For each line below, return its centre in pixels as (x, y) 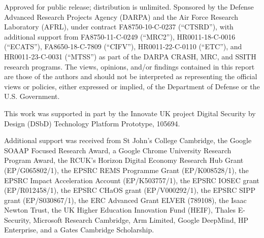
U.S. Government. (32, 96)
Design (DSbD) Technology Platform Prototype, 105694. (92, 123)
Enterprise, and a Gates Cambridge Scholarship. (79, 230)
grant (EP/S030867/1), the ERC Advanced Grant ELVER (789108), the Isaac (125, 200)
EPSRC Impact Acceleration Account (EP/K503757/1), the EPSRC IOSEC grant (132, 180)
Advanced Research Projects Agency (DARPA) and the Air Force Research (121, 16)
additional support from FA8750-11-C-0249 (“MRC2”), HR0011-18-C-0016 (120, 36)
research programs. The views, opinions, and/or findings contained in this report (129, 66)
